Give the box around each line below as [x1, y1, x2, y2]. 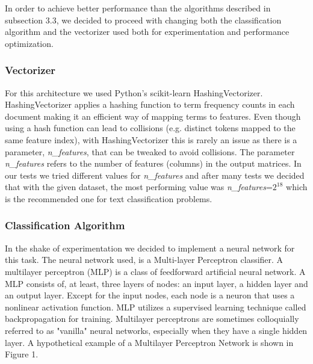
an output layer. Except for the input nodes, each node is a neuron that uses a [5, 289, 295, 301]
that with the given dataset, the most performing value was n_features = [5, 180, 273, 193]
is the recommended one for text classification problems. [5, 192, 212, 205]
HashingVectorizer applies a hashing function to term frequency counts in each [5, 98, 295, 111]
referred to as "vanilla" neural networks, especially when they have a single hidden [5, 324, 308, 336]
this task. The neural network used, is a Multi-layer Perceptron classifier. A [5, 253, 284, 266]
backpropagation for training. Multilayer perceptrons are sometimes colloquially [5, 312, 299, 325]
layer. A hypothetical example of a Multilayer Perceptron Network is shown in [5, 336, 294, 348]
